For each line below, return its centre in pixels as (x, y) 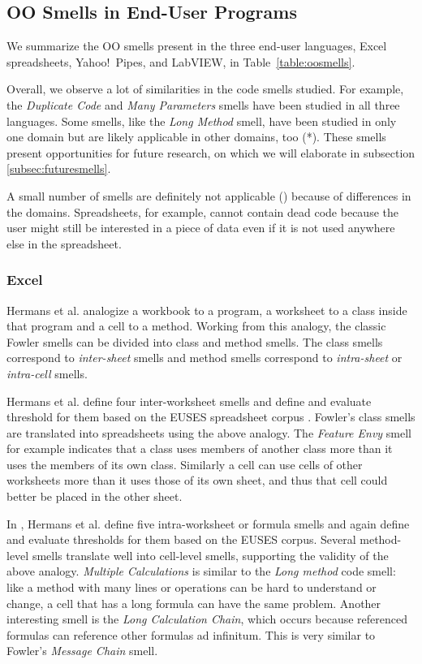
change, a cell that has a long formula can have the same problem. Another (194, 603)
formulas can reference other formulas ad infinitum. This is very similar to (191, 634)
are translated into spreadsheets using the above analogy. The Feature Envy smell (209, 432)
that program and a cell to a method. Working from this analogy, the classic (196, 326)
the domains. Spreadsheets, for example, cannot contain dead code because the (202, 211)
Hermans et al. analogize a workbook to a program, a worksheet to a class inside (207, 310)
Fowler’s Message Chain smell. (82, 651)
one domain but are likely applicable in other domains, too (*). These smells (196, 137)
